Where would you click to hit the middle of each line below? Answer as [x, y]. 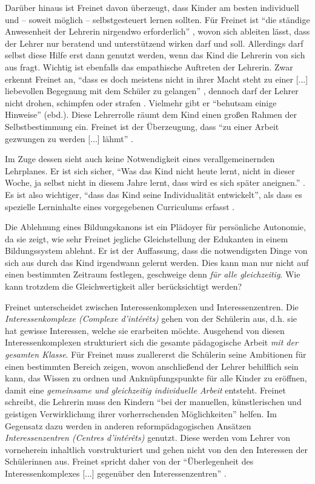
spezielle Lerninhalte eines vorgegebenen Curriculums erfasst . [120, 206]
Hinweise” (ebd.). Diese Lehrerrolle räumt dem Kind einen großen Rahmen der [151, 114]
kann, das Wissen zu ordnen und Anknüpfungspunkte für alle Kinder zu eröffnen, [156, 378]
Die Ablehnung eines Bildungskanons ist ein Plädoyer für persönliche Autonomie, [155, 227]
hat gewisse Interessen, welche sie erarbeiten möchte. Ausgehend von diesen [145, 330]
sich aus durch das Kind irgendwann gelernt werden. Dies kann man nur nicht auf [157, 262]
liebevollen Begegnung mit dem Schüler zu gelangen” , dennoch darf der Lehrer [152, 91]
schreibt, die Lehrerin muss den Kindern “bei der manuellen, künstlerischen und [153, 402]
